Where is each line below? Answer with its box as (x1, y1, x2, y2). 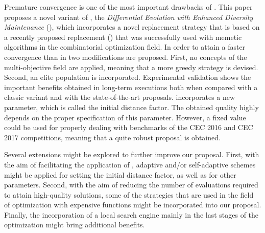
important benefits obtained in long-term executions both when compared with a (4, 81, 258, 92)
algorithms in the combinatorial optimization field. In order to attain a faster (4, 41, 246, 52)
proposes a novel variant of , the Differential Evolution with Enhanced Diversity (4, 11, 253, 22)
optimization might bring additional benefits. (4, 219, 145, 230)
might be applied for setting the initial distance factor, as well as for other (4, 169, 236, 180)
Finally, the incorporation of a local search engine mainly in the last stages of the (4, 209, 259, 220)
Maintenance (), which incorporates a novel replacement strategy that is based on (4, 22, 260, 32)
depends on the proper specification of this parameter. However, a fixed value (4, 112, 246, 122)
